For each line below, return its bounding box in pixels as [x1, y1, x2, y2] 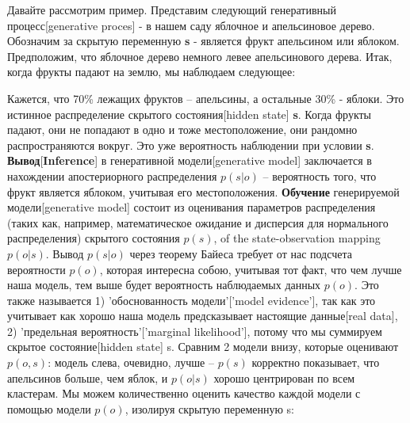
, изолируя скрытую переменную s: [125, 400, 294, 417]
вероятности [7, 261, 66, 277]
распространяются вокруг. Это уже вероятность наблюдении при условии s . [7, 136, 374, 153]
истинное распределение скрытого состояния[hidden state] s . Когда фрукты [7, 105, 372, 122]
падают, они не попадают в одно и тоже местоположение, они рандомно [7, 121, 358, 138]
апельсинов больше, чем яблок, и [7, 369, 168, 386]
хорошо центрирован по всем [213, 369, 355, 386]
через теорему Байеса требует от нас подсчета [129, 245, 352, 261]
